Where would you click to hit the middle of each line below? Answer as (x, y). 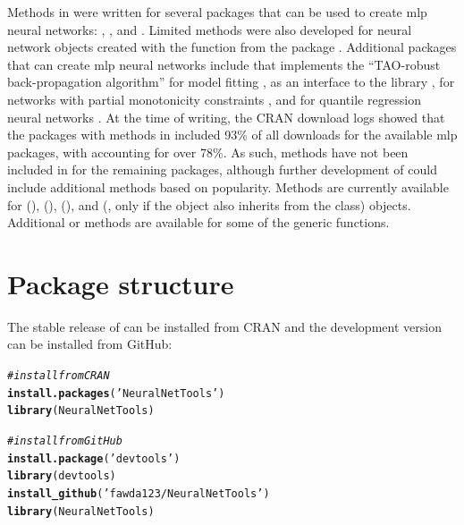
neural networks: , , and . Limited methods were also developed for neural (210, 29)
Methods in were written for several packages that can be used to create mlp (217, 12)
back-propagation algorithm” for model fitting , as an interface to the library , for (231, 82)
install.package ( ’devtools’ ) (94, 458)
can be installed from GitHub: (90, 344)
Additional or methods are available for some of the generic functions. (198, 222)
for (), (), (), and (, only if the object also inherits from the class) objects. (209, 204)
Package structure (121, 283)
